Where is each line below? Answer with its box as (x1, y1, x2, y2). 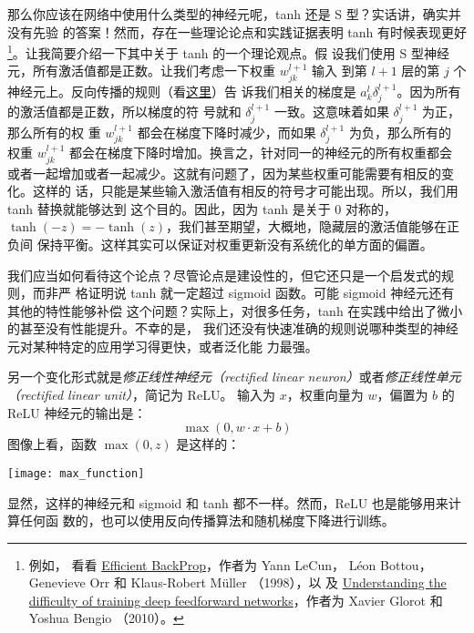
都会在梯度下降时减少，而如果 (137, 122, 316, 141)
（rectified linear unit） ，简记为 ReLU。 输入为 (7, 385, 276, 404)
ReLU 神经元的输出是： (7, 403, 147, 422)
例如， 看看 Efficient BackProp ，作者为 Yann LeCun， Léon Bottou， (28, 555, 432, 574)
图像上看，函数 (7, 434, 97, 454)
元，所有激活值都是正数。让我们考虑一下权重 (7, 61, 275, 80)
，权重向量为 (286, 385, 364, 404)
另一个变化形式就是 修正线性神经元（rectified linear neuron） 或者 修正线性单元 (7, 367, 461, 386)
